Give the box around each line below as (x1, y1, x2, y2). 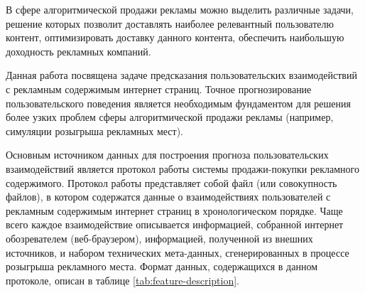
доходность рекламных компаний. (6, 43, 151, 58)
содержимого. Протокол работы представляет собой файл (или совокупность (6, 175, 337, 190)
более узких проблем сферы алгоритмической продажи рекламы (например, (6, 110, 334, 124)
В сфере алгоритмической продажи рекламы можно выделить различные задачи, (6, 2, 354, 16)
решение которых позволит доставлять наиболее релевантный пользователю (6, 16, 334, 31)
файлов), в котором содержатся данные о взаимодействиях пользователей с (6, 189, 331, 204)
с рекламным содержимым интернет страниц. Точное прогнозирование (6, 81, 312, 96)
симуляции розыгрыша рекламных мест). (6, 123, 183, 138)
